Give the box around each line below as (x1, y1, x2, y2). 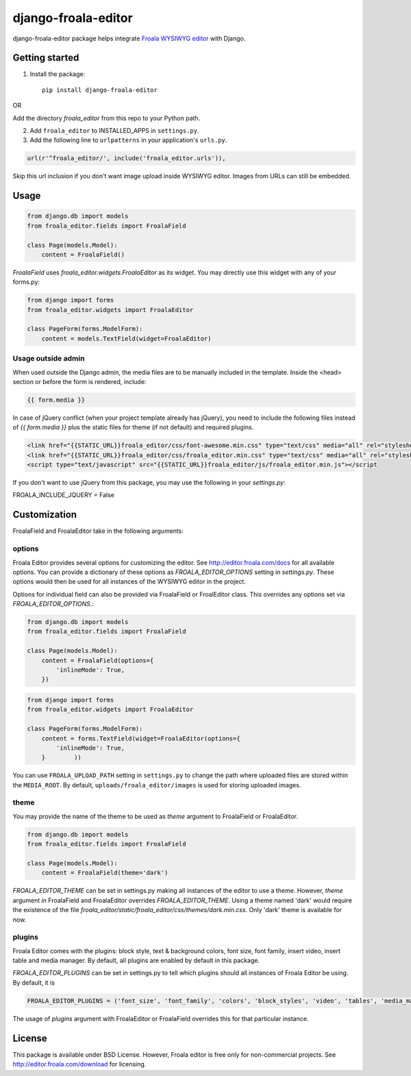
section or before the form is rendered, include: (12, 377, 147, 385)
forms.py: (12, 278, 40, 286)
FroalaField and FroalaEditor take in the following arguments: (12, 527, 184, 535)
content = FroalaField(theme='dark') (41, 869, 169, 877)
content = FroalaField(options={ (41, 656, 154, 665)
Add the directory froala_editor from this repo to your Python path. (12, 114, 201, 122)
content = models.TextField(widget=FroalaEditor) (41, 335, 212, 342)
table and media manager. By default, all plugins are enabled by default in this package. (12, 957, 260, 965)
